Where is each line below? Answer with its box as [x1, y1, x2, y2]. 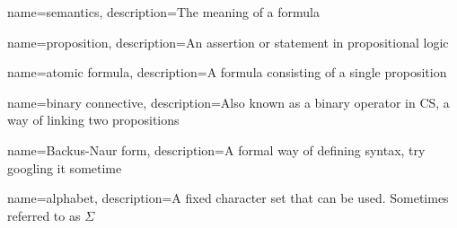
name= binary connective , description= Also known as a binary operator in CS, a [7, 92, 450, 111]
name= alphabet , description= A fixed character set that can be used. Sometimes [7, 189, 449, 207]
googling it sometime [7, 158, 122, 177]
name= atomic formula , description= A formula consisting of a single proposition [7, 63, 447, 82]
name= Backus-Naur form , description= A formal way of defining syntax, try [7, 140, 426, 159]
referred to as [7, 206, 81, 224]
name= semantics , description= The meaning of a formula [7, 3, 320, 21]
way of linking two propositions [7, 110, 180, 129]
